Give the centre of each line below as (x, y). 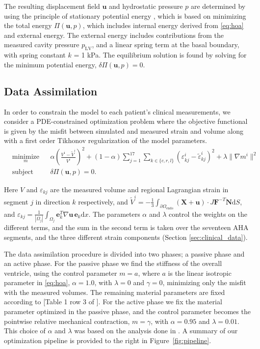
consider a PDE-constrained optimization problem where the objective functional (126, 121)
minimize (26, 157)
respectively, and (103, 201)
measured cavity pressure (42, 44)
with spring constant (35, 55)
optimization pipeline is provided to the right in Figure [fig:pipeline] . (108, 340)
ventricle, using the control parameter (61, 273)
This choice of (25, 331)
